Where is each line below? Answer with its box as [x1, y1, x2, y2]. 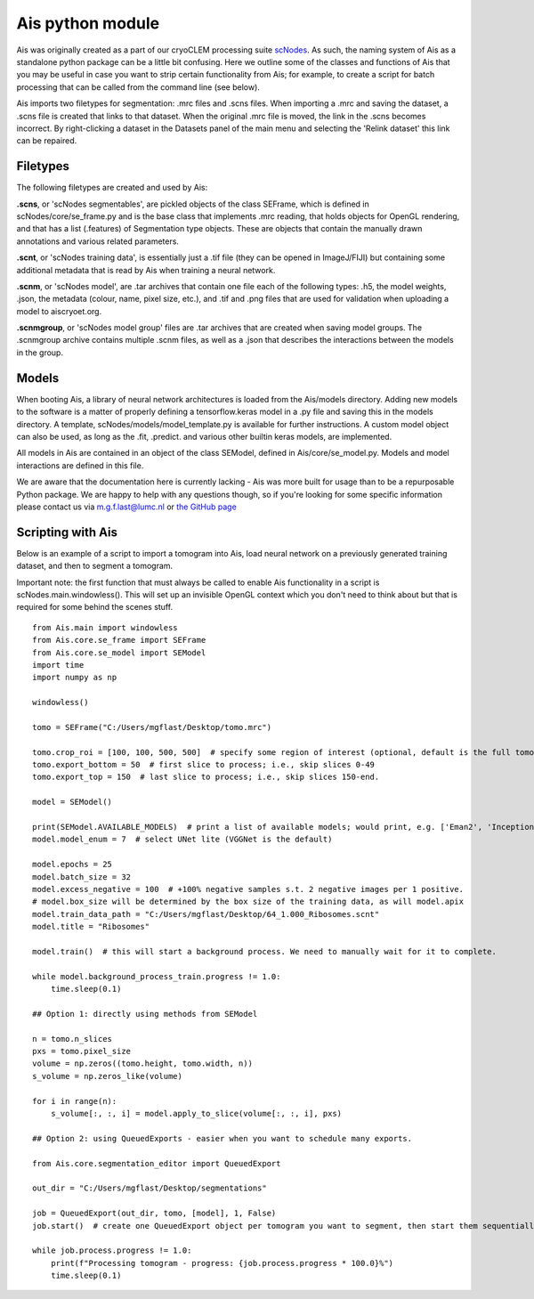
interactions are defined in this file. [16, 459, 144, 471]
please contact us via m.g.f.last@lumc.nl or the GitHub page [16, 501, 238, 512]
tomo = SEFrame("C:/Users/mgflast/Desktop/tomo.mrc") [32, 722, 271, 732]
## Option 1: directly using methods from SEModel [32, 1009, 258, 1019]
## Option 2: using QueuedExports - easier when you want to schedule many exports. [32, 1133, 413, 1143]
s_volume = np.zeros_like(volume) [32, 1071, 182, 1081]
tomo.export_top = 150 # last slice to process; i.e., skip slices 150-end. [32, 772, 380, 783]
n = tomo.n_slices [32, 1034, 113, 1043]
